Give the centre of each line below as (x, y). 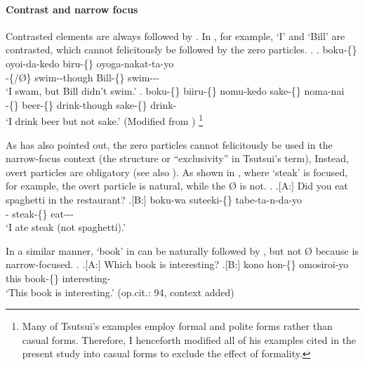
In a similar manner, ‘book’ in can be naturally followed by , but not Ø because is (182, 250)
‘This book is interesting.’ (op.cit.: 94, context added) (120, 292)
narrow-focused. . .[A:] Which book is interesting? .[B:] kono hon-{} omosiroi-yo (177, 264)
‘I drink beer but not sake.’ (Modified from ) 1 (105, 120)
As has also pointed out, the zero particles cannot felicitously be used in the (169, 144)
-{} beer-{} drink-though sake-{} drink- (91, 104)
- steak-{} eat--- (40, 213)
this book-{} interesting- (58, 278)
